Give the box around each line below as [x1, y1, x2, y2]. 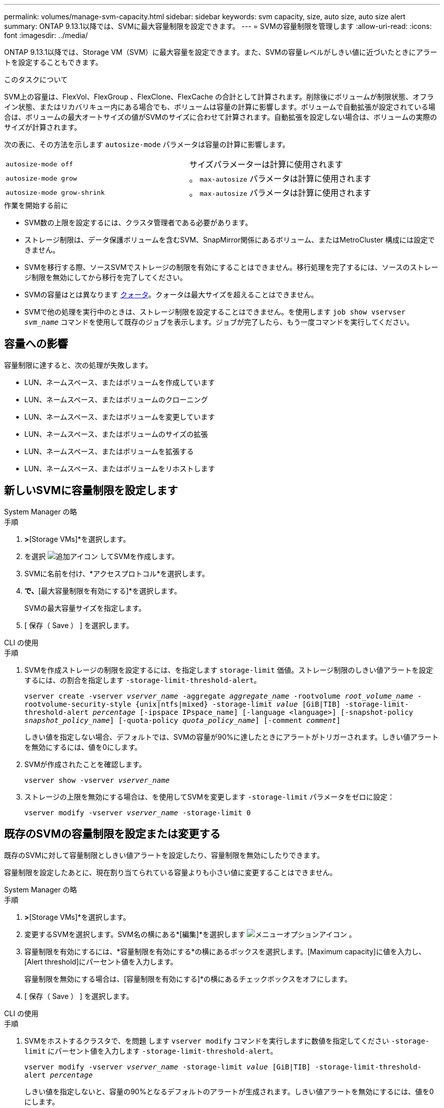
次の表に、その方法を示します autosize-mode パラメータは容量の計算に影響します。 [4, 140, 290, 149]
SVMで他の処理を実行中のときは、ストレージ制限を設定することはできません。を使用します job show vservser [24, 307, 405, 316]
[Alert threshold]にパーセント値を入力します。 [24, 957, 178, 966]
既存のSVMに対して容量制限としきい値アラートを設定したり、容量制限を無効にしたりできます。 [4, 850, 324, 859]
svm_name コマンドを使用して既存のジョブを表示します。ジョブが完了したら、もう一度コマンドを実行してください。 [24, 318, 414, 326]
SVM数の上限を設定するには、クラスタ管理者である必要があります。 [24, 218, 252, 227]
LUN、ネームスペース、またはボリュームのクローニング [24, 395, 208, 404]
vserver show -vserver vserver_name [24, 776, 170, 784]
